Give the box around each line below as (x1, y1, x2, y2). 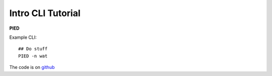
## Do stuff (18, 46, 48, 52)
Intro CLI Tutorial (9, 8, 81, 19)
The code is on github (9, 64, 55, 70)
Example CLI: (9, 34, 37, 40)
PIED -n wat (18, 53, 48, 59)
